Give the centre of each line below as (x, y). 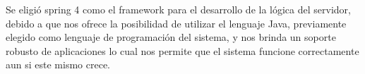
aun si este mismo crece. (58, 64)
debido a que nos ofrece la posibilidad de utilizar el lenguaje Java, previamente (176, 23)
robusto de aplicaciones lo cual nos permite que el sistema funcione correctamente (182, 50)
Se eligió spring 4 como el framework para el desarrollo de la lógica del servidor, (178, 9)
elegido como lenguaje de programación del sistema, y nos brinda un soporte (171, 37)
